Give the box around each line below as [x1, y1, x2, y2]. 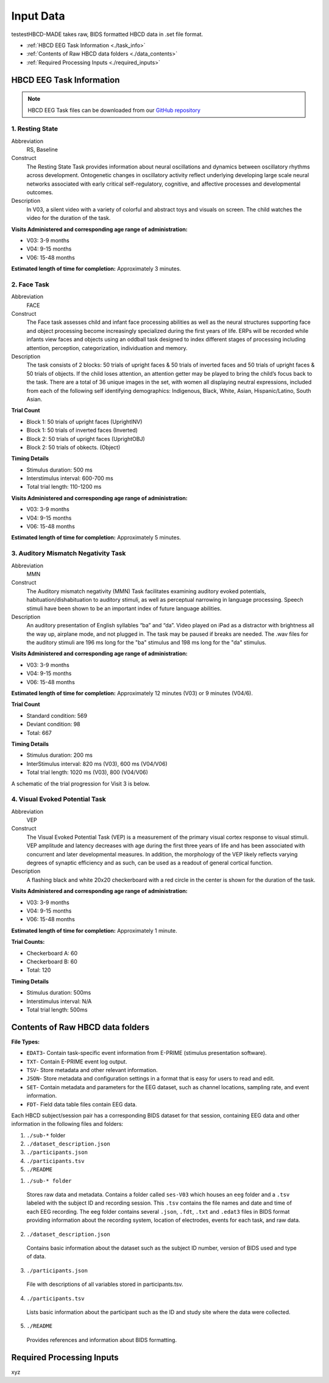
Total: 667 [26, 729, 52, 736]
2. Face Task [11, 280, 50, 288]
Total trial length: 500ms [26, 1005, 88, 1013]
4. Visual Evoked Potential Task [11, 795, 107, 803]
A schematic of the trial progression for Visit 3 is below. [11, 779, 150, 787]
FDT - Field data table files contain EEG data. [26, 1100, 137, 1108]
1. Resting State [11, 125, 58, 133]
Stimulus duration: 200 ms [26, 751, 93, 759]
